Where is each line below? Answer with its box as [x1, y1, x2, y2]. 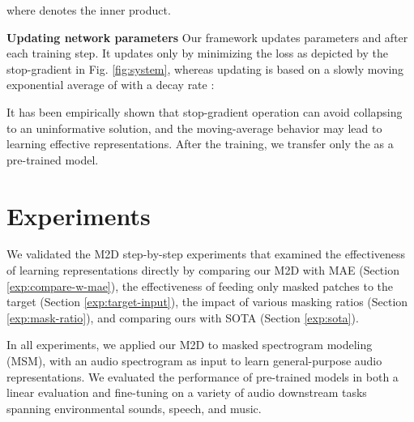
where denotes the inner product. [6, 2, 171, 18]
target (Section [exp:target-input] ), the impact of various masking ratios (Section [6, 293, 408, 310]
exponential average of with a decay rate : [6, 76, 215, 93]
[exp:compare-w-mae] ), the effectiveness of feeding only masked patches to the [6, 277, 394, 294]
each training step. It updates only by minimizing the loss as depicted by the [6, 45, 388, 62]
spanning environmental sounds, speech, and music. [6, 399, 262, 416]
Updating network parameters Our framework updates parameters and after [6, 28, 408, 45]
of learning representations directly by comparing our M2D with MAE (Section [6, 262, 399, 279]
